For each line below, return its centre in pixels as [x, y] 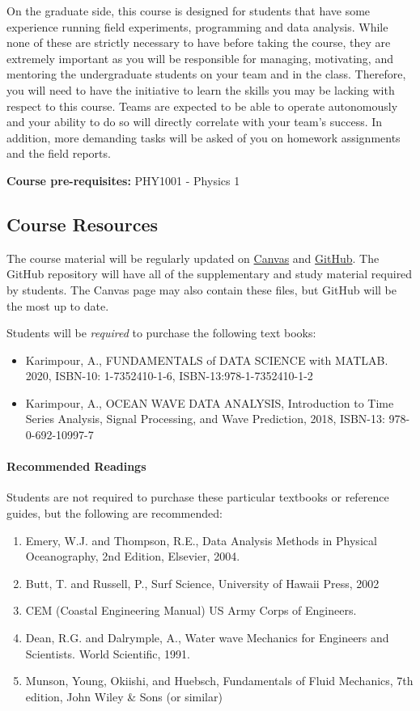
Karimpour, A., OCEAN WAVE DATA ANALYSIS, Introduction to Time [210, 402]
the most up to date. [58, 305]
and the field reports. [59, 153]
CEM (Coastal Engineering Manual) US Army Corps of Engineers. [191, 610]
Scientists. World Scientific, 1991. [108, 653]
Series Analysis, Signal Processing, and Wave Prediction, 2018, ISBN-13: [205, 419]
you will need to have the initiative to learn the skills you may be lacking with [201, 89]
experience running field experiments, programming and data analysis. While [197, 26]
